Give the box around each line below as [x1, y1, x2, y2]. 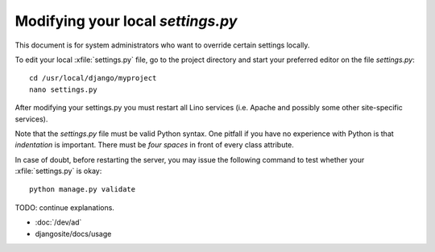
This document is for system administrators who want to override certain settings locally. [14, 40, 310, 50]
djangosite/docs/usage [35, 229, 112, 238]
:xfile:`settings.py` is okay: [14, 166, 102, 176]
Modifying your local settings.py [14, 12, 238, 30]
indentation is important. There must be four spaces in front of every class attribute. [14, 140, 294, 150]
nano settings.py [29, 85, 97, 94]
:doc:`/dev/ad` [35, 217, 82, 227]
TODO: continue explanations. [14, 202, 114, 213]
